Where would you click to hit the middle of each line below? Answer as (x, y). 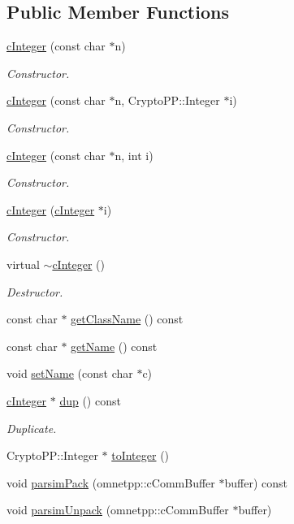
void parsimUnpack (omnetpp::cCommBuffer (118, 510)
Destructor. (35, 291)
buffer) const (256, 482)
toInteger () (141, 455)
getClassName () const (127, 319)
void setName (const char (70, 373)
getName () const (114, 346)
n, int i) (134, 155)
